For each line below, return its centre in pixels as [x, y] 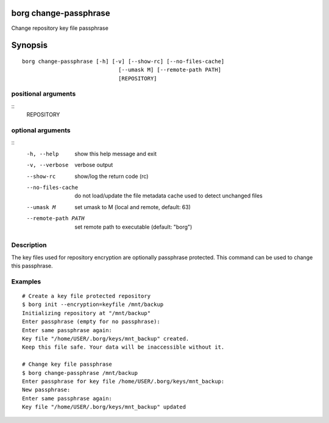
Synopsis [30, 45]
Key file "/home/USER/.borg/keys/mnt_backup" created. [106, 339]
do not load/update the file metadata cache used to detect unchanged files [169, 196]
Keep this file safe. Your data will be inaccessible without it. [123, 347]
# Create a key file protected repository [87, 296]
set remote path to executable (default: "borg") [133, 227]
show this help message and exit [115, 154]
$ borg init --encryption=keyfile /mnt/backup [93, 304]
